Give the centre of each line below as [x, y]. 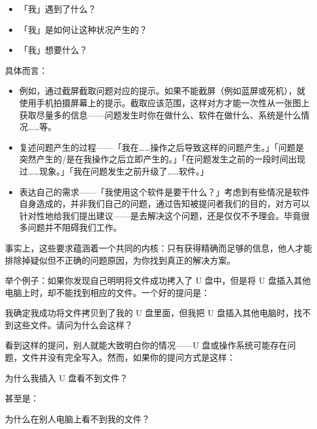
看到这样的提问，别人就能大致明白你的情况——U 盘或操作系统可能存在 [146, 345]
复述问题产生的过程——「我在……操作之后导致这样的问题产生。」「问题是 [162, 147]
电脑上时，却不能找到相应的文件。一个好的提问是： [107, 292]
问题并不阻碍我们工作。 [75, 227]
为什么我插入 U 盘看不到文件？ [66, 377]
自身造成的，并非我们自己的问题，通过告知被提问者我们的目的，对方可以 [164, 204]
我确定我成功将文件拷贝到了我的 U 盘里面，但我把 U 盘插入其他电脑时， [149, 313]
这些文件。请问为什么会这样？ [73, 324]
